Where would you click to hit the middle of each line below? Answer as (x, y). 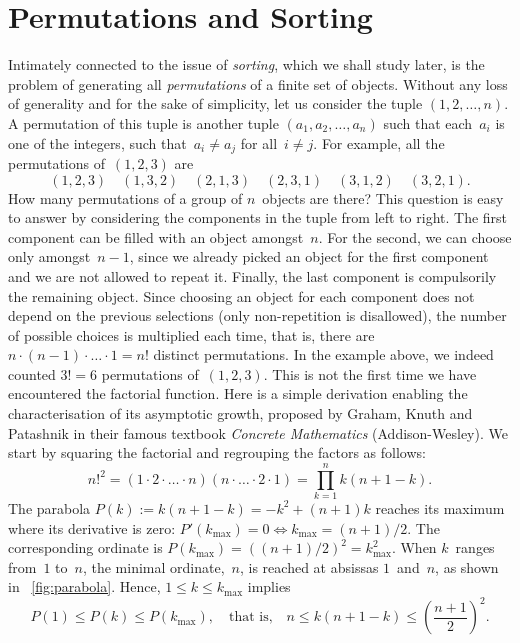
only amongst (49, 256)
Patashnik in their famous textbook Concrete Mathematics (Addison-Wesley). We (258, 432)
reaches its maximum (440, 507)
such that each (428, 122)
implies (269, 586)
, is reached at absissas (309, 566)
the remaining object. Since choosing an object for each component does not (241, 295)
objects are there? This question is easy (383, 197)
